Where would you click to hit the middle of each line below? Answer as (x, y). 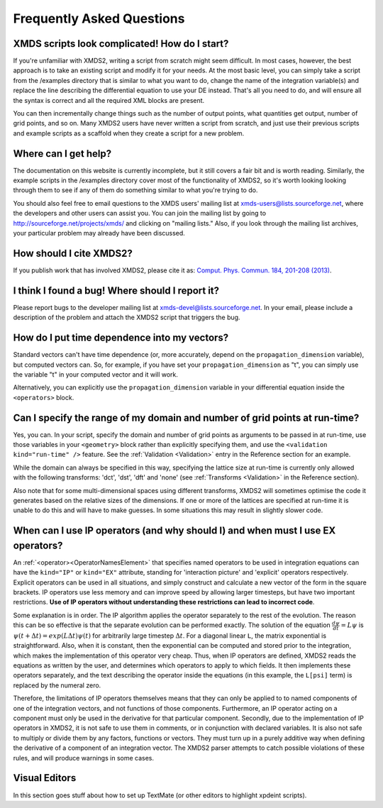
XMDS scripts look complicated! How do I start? (121, 44)
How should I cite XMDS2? (73, 253)
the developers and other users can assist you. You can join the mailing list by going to (139, 214)
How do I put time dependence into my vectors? (121, 338)
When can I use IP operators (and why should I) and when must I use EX (174, 531)
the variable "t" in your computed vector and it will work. (96, 374)
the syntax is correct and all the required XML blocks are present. (109, 100)
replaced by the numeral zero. (57, 685)
